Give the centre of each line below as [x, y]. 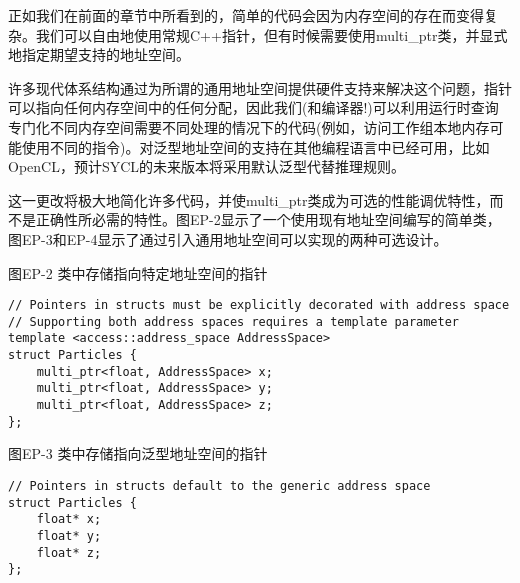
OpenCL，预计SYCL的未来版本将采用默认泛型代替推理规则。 [207, 166]
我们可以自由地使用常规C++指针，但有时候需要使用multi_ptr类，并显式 [271, 34]
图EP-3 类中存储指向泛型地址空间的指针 [138, 453]
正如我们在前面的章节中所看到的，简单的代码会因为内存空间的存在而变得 [246, 15]
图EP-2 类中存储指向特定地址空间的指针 [138, 272]
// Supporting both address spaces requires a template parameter [234, 321]
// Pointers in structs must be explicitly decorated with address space [259, 305]
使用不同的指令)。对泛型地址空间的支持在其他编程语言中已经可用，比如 [255, 146]
